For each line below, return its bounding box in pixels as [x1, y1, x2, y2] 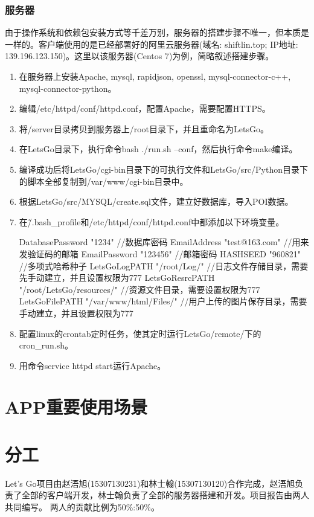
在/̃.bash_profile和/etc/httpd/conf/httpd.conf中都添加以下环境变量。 [19, 215, 284, 228]
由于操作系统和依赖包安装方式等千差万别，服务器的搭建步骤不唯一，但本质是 [5, 26, 309, 39]
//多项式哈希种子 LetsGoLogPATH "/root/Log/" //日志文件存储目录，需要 [19, 259, 309, 272]
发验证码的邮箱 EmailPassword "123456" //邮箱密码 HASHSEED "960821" [19, 247, 301, 260]
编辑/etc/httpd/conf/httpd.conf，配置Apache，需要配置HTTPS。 [19, 102, 271, 115]
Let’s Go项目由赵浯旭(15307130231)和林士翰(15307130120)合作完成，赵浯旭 [5, 477, 295, 489]
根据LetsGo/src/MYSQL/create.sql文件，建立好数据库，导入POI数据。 [19, 195, 293, 208]
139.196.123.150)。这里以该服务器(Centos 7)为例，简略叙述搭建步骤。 [5, 50, 274, 62]
